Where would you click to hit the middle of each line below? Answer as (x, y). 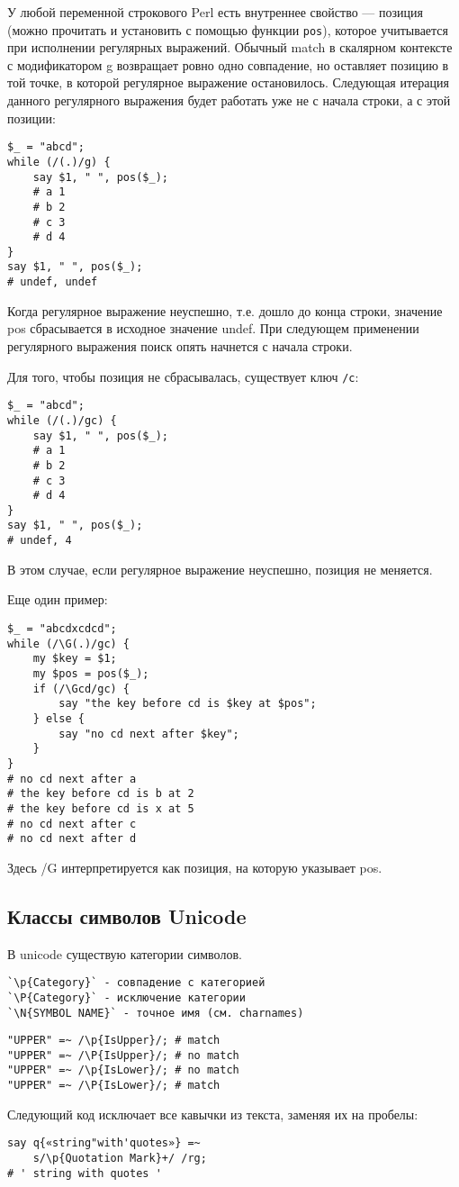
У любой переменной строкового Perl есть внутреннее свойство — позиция (215, 12)
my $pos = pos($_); (91, 673)
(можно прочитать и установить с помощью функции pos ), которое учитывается (228, 29)
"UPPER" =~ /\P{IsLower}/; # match (114, 1086)
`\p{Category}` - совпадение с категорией (136, 983)
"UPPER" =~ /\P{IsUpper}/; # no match (123, 1055)
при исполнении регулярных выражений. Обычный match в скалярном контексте (230, 47)
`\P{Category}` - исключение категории (126, 997)
